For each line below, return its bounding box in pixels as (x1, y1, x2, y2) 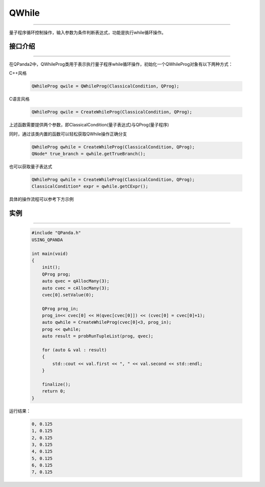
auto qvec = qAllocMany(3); (42, 278, 110, 284)
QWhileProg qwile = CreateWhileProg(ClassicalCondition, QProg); (31, 109, 192, 115)
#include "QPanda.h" (31, 230, 81, 236)
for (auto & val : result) (42, 347, 107, 353)
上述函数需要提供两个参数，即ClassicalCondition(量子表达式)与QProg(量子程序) (9, 122, 169, 128)
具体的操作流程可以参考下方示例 (9, 196, 74, 202)
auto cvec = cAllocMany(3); (42, 285, 110, 291)
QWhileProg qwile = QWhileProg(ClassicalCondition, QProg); (31, 84, 180, 89)
